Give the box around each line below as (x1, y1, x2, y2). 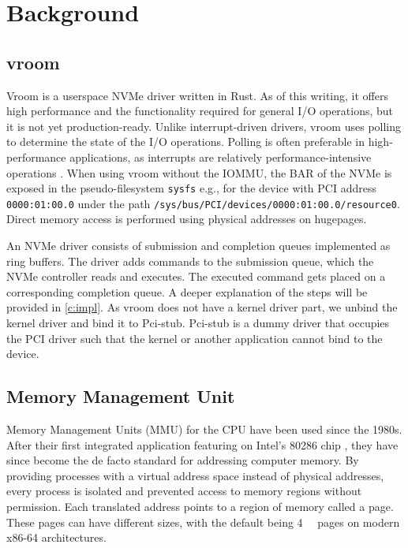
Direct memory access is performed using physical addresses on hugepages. (6, 211, 367, 227)
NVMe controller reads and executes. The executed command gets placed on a (6, 268, 386, 285)
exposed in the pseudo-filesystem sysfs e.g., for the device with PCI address (6, 180, 376, 196)
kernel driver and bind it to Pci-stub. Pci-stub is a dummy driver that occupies (6, 315, 390, 331)
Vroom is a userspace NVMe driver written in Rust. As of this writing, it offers (6, 87, 388, 103)
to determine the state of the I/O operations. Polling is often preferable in (6, 133, 365, 150)
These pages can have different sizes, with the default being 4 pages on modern (6, 513, 400, 530)
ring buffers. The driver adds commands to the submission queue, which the (6, 252, 374, 269)
